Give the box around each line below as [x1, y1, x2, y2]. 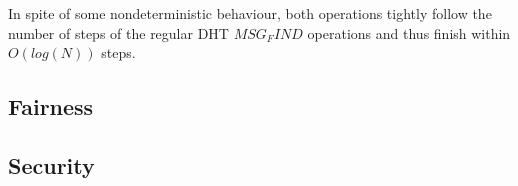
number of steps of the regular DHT [8, 22, 229, 43]
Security [8, 149, 95, 180]
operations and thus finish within [307, 22, 511, 43]
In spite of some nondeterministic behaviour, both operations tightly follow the [8, 3, 492, 23]
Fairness [8, 91, 94, 122]
